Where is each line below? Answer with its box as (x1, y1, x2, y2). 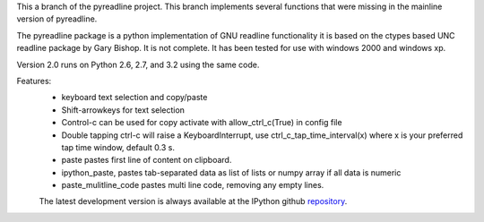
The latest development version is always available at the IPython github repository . (39, 196, 348, 207)
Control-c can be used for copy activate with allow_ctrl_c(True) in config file (61, 117, 342, 128)
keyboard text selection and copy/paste (61, 92, 208, 103)
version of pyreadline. (16, 13, 98, 24)
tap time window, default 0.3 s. (61, 141, 175, 152)
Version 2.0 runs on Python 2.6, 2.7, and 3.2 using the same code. (16, 59, 260, 70)
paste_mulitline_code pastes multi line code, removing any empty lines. (61, 180, 324, 191)
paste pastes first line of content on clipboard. (61, 155, 232, 166)
